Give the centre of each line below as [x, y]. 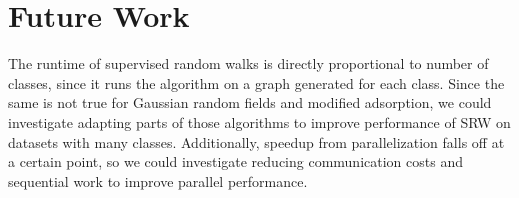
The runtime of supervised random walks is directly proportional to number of [248, 63]
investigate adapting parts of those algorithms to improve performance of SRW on [259, 121]
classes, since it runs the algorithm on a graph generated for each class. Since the [256, 82]
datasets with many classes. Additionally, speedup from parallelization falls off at [256, 141]
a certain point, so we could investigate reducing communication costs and [235, 161]
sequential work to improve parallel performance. [158, 180]
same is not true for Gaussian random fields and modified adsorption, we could [250, 102]
